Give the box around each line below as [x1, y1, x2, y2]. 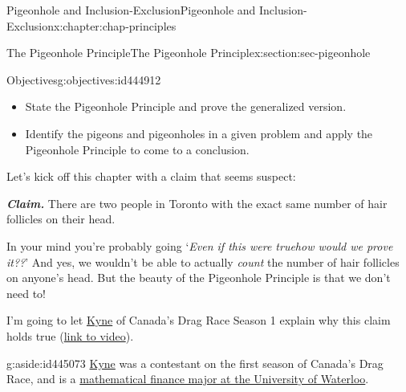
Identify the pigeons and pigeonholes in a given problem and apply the [25, 125, 373, 141]
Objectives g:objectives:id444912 [6, 71, 161, 88]
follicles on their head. [6, 210, 116, 227]
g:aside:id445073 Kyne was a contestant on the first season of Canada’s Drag [6, 354, 384, 371]
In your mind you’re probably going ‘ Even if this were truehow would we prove [6, 237, 393, 254]
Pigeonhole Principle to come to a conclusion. [25, 141, 250, 157]
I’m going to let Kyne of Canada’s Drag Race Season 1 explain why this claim [6, 312, 391, 329]
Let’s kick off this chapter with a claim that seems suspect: [6, 168, 296, 185]
